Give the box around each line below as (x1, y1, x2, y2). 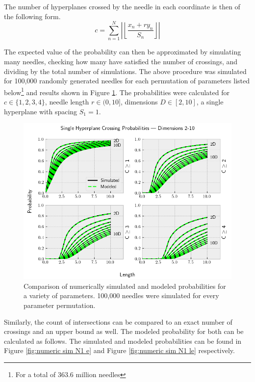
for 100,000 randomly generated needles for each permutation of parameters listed (4, 76, 250, 86)
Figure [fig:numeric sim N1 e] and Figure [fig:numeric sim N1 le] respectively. (4, 345, 235, 356)
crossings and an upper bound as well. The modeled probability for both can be (4, 326, 244, 336)
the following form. (4, 11, 61, 21)
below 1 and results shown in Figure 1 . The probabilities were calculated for (4, 85, 229, 97)
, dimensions (120, 96, 158, 106)
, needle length (45, 96, 89, 106)
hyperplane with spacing (4, 106, 77, 116)
